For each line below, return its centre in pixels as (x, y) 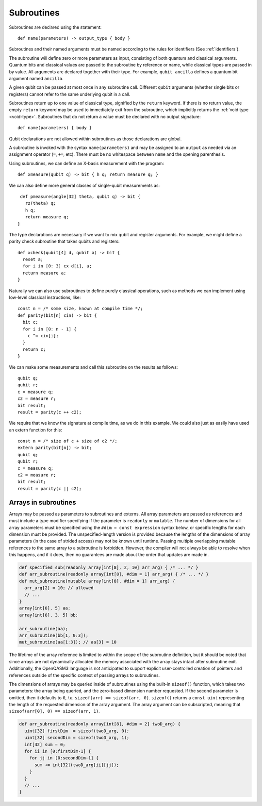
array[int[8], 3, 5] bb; (49, 615)
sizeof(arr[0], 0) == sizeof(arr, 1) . (55, 711)
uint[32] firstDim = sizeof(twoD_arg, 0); (77, 731)
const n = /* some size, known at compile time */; (80, 309)
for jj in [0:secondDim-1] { (64, 758)
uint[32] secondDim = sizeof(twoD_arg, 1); (77, 738)
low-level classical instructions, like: (45, 297)
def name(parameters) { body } (55, 128)
